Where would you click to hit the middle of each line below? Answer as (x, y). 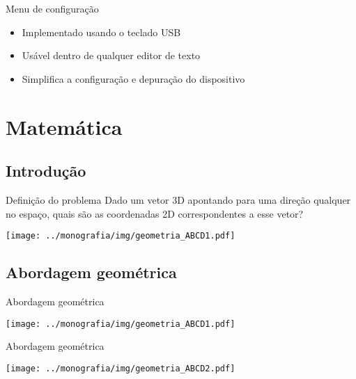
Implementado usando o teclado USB (101, 32)
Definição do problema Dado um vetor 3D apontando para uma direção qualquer (178, 199)
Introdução (46, 171)
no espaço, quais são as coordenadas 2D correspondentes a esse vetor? (155, 213)
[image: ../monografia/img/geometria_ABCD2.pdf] (121, 368)
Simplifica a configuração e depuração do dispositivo (133, 78)
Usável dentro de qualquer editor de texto (111, 55)
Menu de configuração (52, 8)
